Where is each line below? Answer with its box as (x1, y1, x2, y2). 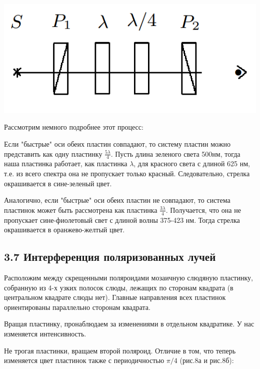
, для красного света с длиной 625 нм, (133, 158, 250, 169)
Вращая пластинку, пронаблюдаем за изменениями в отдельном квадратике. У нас (4, 318, 254, 329)
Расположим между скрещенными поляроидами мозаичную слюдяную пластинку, (4, 272, 253, 283)
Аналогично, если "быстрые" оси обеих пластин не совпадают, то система (4, 195, 230, 205)
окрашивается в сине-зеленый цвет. (4, 178, 112, 188)
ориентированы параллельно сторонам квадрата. (4, 301, 150, 312)
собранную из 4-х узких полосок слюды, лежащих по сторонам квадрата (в (4, 282, 233, 292)
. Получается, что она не (165, 204, 241, 215)
